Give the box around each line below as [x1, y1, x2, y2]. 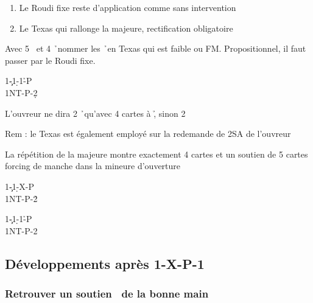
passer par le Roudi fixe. [5, 54, 96, 66]
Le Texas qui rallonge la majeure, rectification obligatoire [19, 21, 233, 34]
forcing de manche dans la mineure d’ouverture [5, 159, 181, 172]
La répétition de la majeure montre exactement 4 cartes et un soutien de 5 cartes [5, 147, 308, 160]
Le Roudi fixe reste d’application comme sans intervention [19, 1, 236, 13]
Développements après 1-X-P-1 [5, 254, 205, 273]
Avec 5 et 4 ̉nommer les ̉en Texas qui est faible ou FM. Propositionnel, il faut [5, 42, 306, 55]
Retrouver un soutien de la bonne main [5, 286, 209, 301]
